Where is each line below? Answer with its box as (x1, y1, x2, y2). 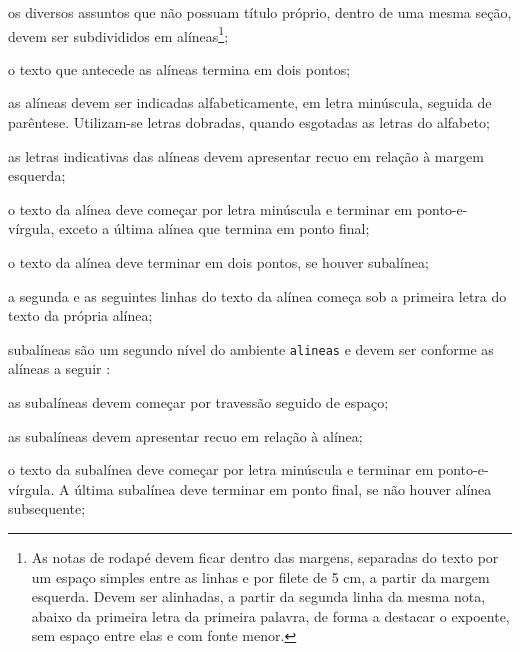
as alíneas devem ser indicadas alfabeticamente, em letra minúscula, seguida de (8, 92, 492, 113)
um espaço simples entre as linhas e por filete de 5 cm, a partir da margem (31, 566, 490, 587)
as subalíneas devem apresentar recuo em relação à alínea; (8, 425, 363, 446)
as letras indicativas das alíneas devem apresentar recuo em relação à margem (8, 145, 484, 166)
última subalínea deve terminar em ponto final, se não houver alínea (74, 478, 492, 499)
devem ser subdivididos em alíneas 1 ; (8, 22, 229, 46)
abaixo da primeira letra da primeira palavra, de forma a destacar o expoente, (31, 605, 510, 626)
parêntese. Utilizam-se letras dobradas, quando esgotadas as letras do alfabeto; (8, 112, 490, 133)
